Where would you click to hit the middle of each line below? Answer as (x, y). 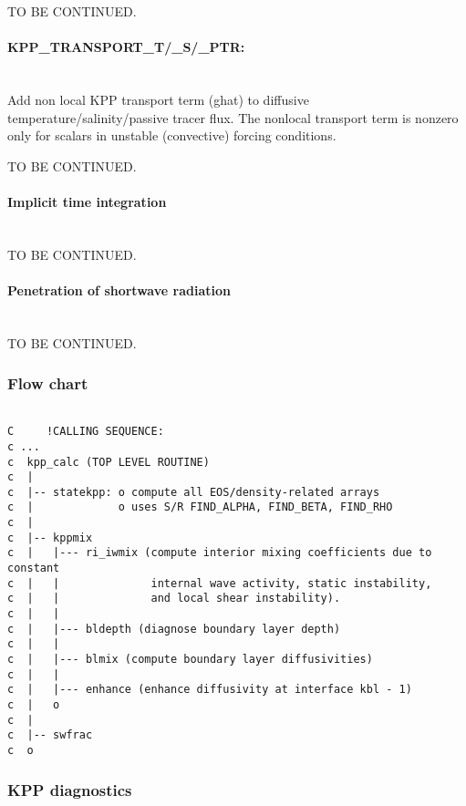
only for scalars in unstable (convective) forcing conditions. (172, 135)
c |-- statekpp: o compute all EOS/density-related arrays (194, 492)
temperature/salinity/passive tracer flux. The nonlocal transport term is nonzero (233, 117)
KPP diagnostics (70, 789)
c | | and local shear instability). (174, 599)
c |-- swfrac (50, 735)
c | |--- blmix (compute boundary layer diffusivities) (190, 660)
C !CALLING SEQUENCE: (86, 432)
